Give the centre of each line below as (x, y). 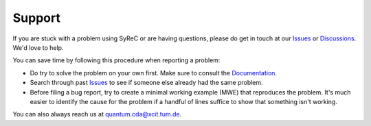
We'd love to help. (38, 47)
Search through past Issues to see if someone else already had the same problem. (147, 83)
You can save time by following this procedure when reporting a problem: (116, 60)
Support (37, 18)
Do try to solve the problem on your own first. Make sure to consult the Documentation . (154, 73)
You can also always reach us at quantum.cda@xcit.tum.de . (97, 114)
